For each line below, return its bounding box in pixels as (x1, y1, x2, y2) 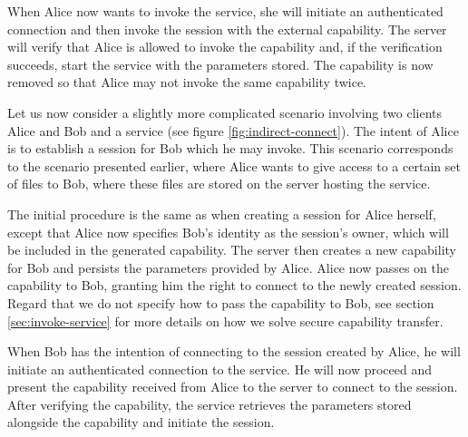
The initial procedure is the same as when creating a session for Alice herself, (7, 204, 436, 223)
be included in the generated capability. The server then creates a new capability (7, 240, 456, 259)
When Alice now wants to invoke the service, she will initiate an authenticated (7, 2, 444, 20)
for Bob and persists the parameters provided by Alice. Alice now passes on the (7, 257, 450, 277)
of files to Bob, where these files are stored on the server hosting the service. (7, 174, 431, 193)
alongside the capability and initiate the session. (7, 413, 275, 432)
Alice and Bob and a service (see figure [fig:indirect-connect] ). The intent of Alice (7, 121, 459, 140)
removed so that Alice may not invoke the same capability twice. (7, 73, 367, 92)
